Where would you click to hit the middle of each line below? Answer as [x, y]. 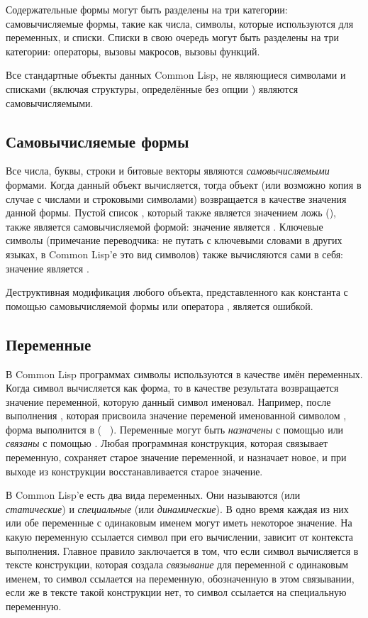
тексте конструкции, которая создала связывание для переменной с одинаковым [177, 564]
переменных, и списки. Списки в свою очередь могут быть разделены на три [172, 37]
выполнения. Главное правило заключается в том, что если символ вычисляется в [182, 550]
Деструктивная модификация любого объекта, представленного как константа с [177, 292]
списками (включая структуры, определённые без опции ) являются [152, 88]
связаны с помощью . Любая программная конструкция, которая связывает [167, 443]
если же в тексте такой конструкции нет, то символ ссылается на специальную [176, 592]
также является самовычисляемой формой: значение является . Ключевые [165, 226]
